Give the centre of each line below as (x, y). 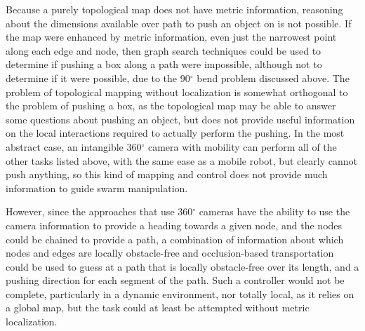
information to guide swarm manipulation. (97, 188)
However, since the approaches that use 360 (99, 211)
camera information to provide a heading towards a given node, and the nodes (174, 225)
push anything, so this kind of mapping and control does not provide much (167, 174)
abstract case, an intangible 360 (74, 146)
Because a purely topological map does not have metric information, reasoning (174, 9)
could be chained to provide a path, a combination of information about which (175, 239)
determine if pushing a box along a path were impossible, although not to (164, 64)
